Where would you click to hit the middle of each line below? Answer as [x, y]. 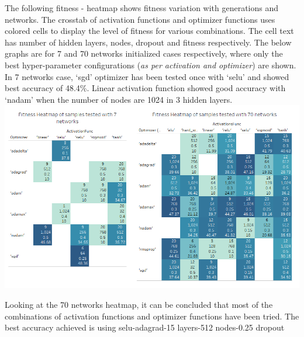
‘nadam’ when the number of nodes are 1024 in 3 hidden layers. [119, 99]
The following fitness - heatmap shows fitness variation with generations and [142, 8]
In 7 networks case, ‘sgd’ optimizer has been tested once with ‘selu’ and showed [147, 76]
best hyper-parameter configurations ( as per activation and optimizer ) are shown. [151, 65]
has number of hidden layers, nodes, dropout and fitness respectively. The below [148, 42]
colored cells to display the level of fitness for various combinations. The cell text [149, 31]
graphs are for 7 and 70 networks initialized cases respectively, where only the [144, 53]
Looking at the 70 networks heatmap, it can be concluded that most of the [139, 304]
